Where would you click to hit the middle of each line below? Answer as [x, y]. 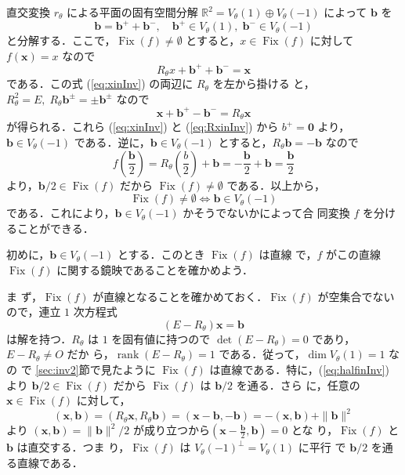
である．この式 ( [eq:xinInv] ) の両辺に [100, 83]
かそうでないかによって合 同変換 [266, 213]
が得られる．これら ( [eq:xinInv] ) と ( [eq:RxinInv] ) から [143, 127]
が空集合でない [356, 296]
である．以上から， [276, 185]
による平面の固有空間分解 [132, 12]
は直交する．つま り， [73, 447]
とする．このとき [161, 254]
